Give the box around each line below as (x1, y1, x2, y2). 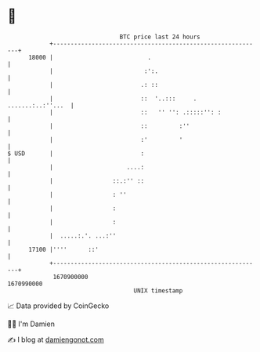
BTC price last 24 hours (119, 33, 200, 41)
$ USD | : (7, 149, 145, 158)
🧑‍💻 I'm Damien (7, 319, 56, 328)
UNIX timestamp (133, 286, 183, 295)
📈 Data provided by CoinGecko (7, 301, 110, 310)
